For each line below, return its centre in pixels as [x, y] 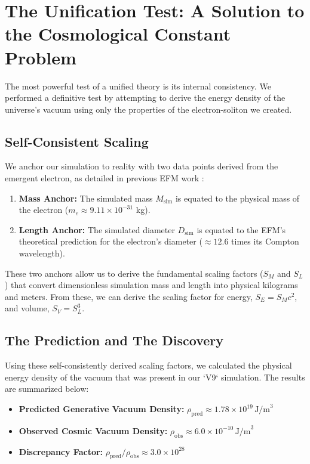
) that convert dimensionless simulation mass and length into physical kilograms [151, 285]
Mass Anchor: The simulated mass [86, 198]
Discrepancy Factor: [61, 451]
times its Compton [265, 241]
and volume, [27, 308]
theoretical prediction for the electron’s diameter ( [111, 241]
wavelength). [42, 253]
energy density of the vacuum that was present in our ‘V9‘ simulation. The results [155, 377]
